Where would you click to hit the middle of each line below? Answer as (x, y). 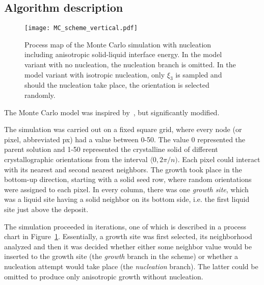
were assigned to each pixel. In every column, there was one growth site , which (126, 189)
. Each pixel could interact (219, 159)
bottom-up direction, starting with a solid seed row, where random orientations (128, 179)
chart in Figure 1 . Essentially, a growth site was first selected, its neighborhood (128, 236)
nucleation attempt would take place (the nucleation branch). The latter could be (131, 266)
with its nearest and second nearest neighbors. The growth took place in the (123, 169)
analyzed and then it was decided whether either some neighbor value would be (128, 246)
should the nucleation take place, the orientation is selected (117, 85)
